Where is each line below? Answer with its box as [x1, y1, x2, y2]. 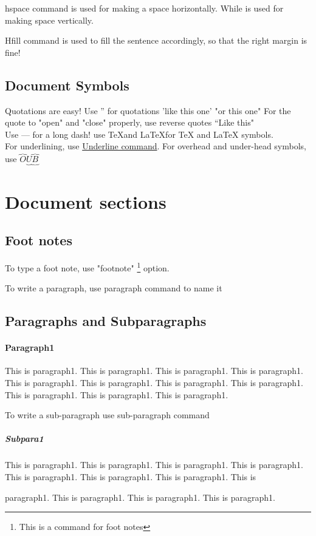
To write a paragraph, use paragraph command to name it [5, 282, 222, 294]
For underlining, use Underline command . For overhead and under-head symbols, [5, 140, 306, 152]
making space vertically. [5, 13, 94, 26]
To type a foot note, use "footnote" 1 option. [5, 259, 170, 274]
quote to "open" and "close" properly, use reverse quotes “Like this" [5, 116, 254, 129]
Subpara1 [5, 432, 44, 445]
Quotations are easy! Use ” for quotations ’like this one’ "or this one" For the [5, 104, 291, 117]
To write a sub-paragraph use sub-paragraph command [5, 409, 210, 421]
